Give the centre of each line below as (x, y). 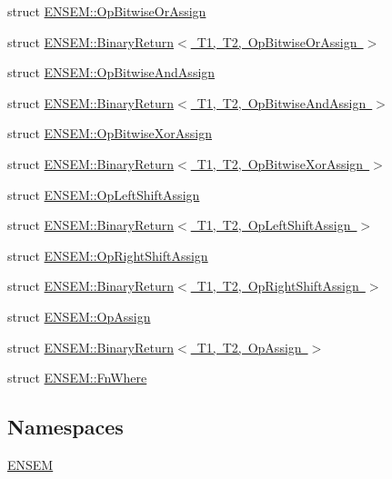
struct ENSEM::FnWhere (77, 378)
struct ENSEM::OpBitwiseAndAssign (111, 72)
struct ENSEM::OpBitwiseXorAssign (110, 133)
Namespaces (65, 427)
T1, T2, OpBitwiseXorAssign (280, 163)
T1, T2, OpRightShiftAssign (278, 286)
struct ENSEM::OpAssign (79, 316)
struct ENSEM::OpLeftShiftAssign (104, 194)
